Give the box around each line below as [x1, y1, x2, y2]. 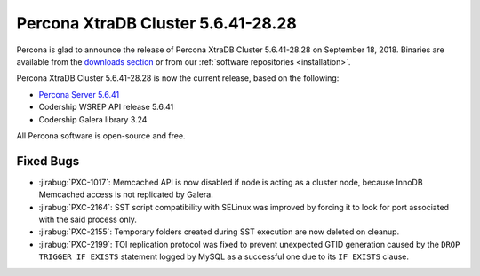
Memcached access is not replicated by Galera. [38, 189, 213, 200]
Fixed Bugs [16, 154, 80, 169]
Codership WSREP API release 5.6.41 [38, 102, 174, 113]
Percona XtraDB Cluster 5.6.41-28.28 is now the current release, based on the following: [16, 73, 340, 83]
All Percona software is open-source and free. [16, 130, 186, 141]
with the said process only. [38, 214, 138, 225]
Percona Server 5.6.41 [38, 89, 120, 99]
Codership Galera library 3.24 [38, 114, 148, 124]
